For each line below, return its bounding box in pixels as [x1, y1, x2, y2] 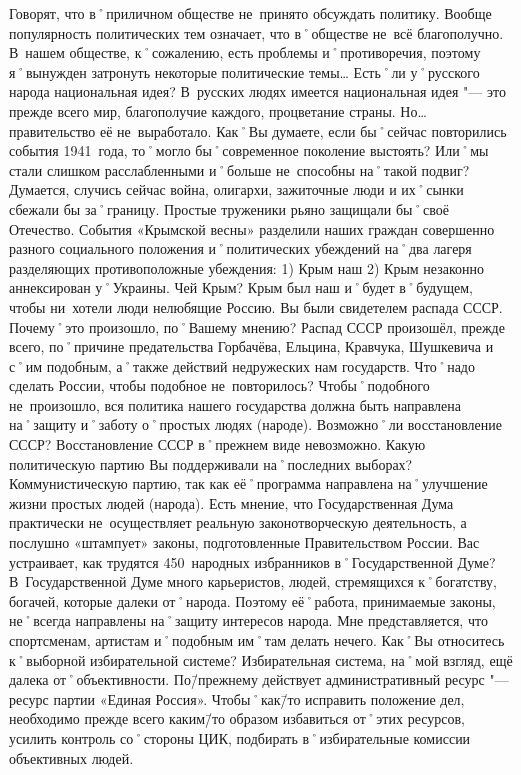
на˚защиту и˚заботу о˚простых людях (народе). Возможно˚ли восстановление [9, 414, 502, 435]
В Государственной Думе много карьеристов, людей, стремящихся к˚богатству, [9, 571, 497, 592]
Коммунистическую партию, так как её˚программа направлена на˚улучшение [9, 473, 488, 494]
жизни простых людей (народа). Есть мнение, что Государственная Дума [9, 492, 454, 513]
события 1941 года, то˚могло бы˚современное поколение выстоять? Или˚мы [9, 140, 489, 161]
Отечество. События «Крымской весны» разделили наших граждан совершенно [9, 218, 495, 239]
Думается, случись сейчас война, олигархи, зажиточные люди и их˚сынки [9, 179, 464, 200]
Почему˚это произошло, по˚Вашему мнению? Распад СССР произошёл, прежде [9, 316, 505, 337]
